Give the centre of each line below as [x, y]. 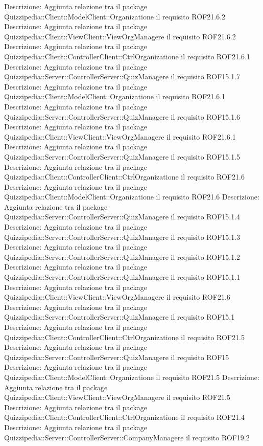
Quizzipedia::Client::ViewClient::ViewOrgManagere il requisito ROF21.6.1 [120, 136]
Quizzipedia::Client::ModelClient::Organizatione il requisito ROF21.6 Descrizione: [132, 197]
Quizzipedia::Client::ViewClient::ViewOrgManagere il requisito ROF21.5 [117, 397]
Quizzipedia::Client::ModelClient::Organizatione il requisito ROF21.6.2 [115, 16]
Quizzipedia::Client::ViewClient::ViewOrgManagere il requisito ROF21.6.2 [120, 36]
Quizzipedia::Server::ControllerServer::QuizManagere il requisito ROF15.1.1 [122, 277]
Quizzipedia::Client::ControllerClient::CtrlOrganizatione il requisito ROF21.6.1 [127, 56]
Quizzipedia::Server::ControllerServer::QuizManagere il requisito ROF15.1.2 [122, 257]
